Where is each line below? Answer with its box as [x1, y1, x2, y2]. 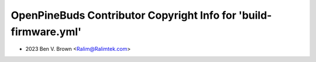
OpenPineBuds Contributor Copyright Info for [11, 9, 236, 22]
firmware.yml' [11, 25, 82, 38]
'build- [238, 9, 272, 22]
